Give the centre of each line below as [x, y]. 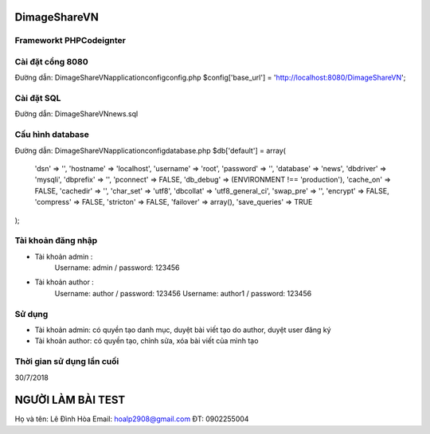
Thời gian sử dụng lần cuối [67, 362]
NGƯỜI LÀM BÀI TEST [70, 400]
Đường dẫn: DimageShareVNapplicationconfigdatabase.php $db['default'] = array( [150, 151]
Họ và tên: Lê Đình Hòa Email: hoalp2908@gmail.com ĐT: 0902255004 [132, 419]
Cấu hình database [52, 135]
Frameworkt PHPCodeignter [70, 41]
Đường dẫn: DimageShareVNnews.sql [76, 114]
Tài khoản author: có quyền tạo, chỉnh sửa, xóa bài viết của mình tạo [147, 341]
